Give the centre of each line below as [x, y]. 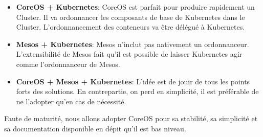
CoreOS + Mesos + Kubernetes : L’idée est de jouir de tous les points [133, 81]
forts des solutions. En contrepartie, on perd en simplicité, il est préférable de [137, 91]
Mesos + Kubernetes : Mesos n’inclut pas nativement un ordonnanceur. [133, 44]
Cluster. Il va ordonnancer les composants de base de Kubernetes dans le [130, 17]
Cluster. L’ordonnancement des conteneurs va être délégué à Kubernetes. [130, 27]
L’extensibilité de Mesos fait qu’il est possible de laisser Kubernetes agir [129, 54]
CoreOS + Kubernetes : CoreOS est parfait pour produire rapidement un [135, 7]
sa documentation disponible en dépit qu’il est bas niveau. [95, 128]
